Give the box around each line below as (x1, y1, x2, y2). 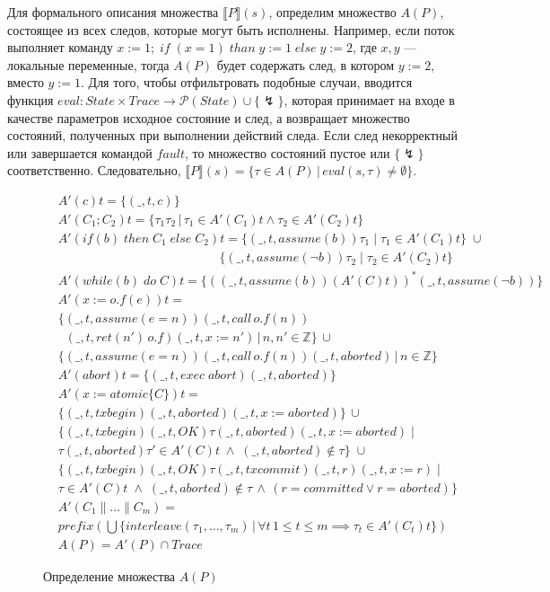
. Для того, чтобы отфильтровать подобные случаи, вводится (81, 73, 413, 92)
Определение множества (43, 567, 176, 586)
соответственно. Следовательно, (7, 161, 181, 180)
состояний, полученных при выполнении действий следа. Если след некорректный (7, 126, 458, 145)
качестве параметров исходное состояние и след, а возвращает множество (7, 108, 410, 127)
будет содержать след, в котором (216, 55, 395, 74)
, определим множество (268, 3, 397, 21)
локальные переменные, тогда (7, 55, 170, 74)
